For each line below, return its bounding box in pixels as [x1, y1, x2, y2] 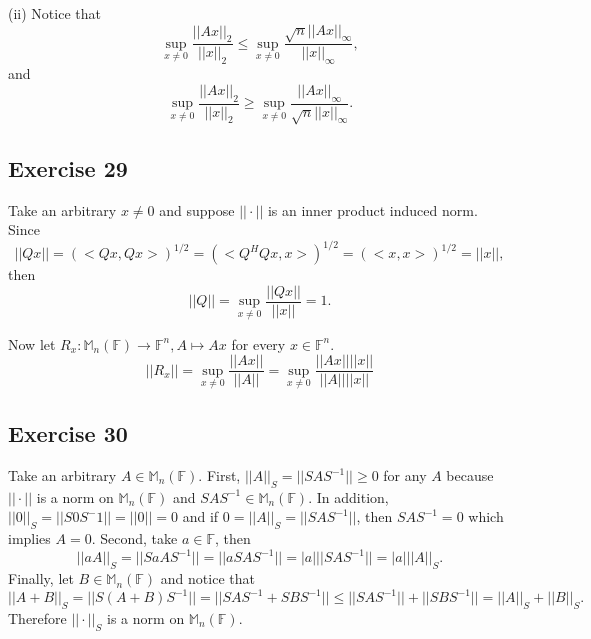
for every [231, 333, 286, 354]
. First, [198, 465, 241, 486]
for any [383, 465, 427, 486]
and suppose [159, 199, 235, 220]
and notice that [160, 568, 255, 589]
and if [182, 506, 219, 527]
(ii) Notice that [8, 3, 101, 23]
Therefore [8, 608, 67, 628]
